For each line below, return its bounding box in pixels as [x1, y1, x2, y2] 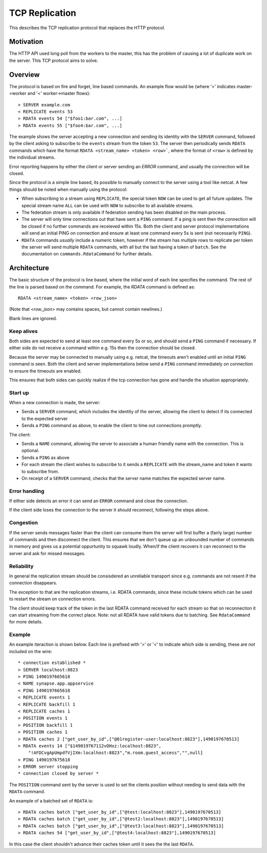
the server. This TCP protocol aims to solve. [9, 57, 98, 63]
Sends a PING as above [21, 454, 70, 460]
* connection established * [18, 660, 86, 665]
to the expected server [21, 416, 68, 422]
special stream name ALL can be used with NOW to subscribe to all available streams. [21, 202, 194, 208]
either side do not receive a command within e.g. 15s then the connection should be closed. [9, 345, 196, 351]
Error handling [9, 487, 44, 494]
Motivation [9, 38, 44, 46]
